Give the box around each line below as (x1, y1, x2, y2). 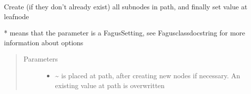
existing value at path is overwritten (55, 80, 165, 90)
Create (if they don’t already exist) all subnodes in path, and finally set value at (4, 1, 248, 11)
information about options (4, 37, 84, 47)
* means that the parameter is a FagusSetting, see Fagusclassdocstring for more (4, 28, 246, 38)
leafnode (4, 11, 29, 21)
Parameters (23, 54, 58, 64)
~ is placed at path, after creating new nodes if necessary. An (55, 70, 241, 80)
